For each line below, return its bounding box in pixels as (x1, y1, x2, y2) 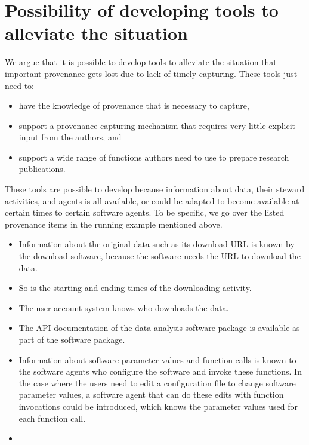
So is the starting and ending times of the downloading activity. (18, 281, 252, 294)
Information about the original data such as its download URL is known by (18, 238, 295, 250)
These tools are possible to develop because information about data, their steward (5, 183, 305, 195)
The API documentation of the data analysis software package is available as (18, 321, 300, 334)
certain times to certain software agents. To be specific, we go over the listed (5, 206, 285, 219)
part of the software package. (18, 333, 125, 345)
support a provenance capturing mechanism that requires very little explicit (18, 119, 296, 131)
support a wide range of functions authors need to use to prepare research (18, 151, 289, 163)
